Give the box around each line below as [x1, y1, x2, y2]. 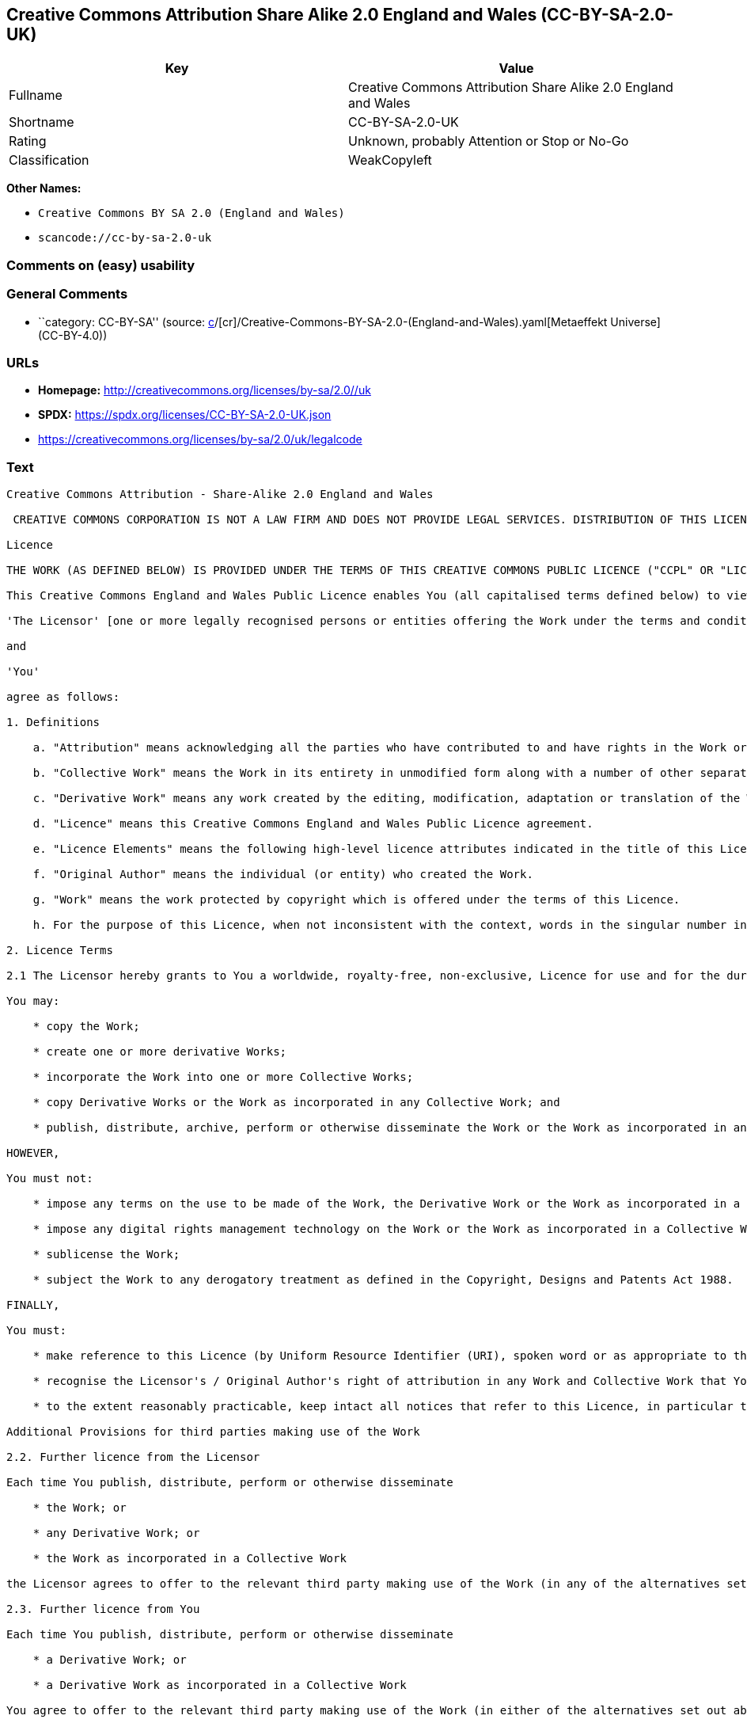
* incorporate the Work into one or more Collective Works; [32, 1071, 414, 1084]
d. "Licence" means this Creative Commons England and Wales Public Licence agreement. [32, 817, 593, 831]
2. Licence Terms [6, 944, 113, 957]
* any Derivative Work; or [32, 1527, 200, 1540]
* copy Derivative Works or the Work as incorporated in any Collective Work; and [32, 1096, 560, 1109]
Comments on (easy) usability [6, 257, 195, 273]
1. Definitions [6, 716, 100, 729]
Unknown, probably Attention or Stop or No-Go [348, 133, 629, 150]
